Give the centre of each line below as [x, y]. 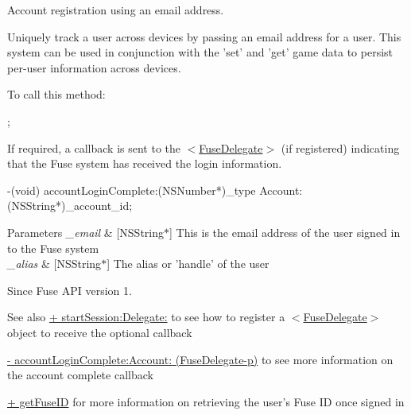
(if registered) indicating [340, 147]
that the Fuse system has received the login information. [145, 163]
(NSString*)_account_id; [70, 206]
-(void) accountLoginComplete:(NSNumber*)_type [132, 190]
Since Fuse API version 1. [70, 290]
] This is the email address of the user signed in [285, 232]
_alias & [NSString [54, 264]
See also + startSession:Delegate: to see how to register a [146, 317]
